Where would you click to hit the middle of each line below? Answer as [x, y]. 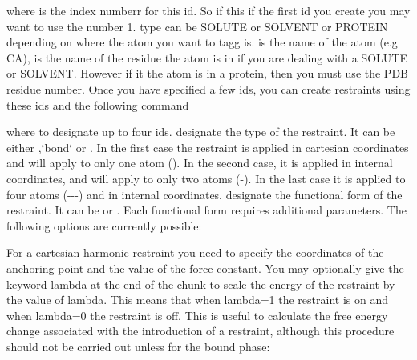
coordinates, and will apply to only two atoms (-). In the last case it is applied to [206, 178]
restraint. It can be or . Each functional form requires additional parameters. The [206, 210]
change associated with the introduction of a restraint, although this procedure [200, 331]
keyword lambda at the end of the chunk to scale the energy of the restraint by [201, 284]
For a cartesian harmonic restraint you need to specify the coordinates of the [195, 252]
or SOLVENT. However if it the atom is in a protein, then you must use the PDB [208, 73]
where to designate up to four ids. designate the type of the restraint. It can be [201, 132]
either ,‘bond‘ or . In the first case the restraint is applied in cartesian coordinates [208, 147]
